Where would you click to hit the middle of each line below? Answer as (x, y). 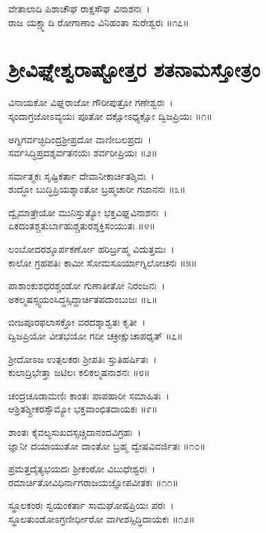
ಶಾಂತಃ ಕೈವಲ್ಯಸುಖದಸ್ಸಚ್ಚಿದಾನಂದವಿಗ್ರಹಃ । (75, 432)
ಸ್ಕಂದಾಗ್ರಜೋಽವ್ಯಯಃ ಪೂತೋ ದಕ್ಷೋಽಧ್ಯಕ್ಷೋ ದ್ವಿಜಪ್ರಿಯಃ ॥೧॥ (110, 115)
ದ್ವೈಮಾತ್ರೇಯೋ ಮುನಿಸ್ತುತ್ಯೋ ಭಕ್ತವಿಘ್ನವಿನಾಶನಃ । (88, 212)
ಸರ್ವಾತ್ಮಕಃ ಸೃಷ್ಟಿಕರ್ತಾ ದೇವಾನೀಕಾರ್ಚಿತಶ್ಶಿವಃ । (81, 175)
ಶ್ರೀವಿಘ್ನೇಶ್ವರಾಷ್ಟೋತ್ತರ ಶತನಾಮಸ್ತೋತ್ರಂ (134, 69)
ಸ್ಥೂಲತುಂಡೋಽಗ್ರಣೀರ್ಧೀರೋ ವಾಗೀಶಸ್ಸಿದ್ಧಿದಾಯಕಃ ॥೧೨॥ (102, 518)
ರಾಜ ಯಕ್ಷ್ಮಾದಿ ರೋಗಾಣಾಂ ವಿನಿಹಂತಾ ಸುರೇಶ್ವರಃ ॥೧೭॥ (99, 22)
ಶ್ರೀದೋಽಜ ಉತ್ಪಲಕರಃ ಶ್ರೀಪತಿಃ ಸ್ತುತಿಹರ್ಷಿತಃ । (82, 358)
